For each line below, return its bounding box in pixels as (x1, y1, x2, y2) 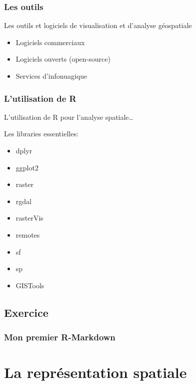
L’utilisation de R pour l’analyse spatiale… (4, 111, 133, 122)
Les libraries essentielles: (4, 128, 78, 139)
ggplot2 (15, 162, 38, 172)
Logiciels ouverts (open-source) (15, 54, 110, 64)
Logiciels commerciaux (15, 37, 85, 47)
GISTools (15, 280, 44, 290)
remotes (15, 229, 40, 240)
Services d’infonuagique (15, 71, 87, 81)
